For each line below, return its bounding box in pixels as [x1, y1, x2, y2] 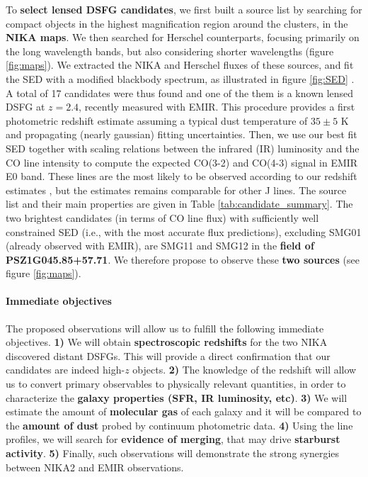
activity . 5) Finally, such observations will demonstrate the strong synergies [6, 446, 340, 461]
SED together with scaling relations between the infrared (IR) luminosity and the [6, 140, 360, 155]
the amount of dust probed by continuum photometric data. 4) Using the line [6, 417, 353, 432]
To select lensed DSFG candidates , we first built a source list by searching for [6, 2, 362, 16]
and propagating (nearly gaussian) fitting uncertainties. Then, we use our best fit [6, 127, 357, 142]
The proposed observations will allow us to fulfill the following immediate [6, 320, 324, 335]
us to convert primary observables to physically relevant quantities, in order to [6, 376, 346, 391]
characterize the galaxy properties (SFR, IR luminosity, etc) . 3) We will [6, 390, 347, 405]
